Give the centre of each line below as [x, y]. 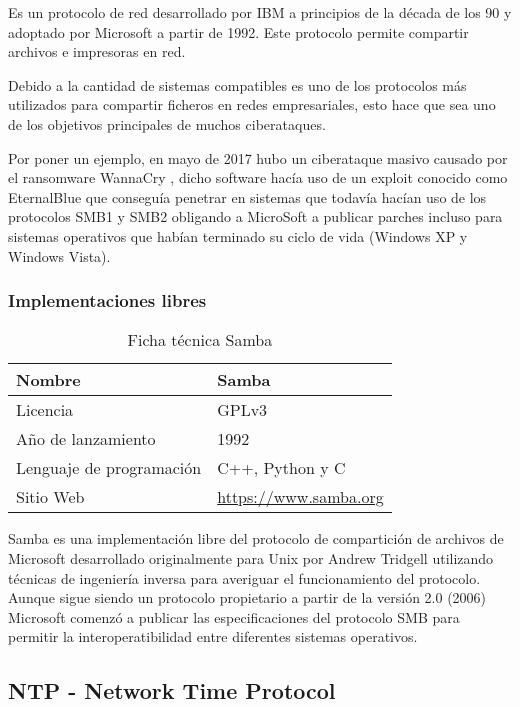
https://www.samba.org [300, 497]
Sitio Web [50, 497]
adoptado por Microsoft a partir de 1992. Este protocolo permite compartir [238, 31]
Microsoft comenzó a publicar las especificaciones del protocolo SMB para [234, 616]
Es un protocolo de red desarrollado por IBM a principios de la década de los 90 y [260, 12]
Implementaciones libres [107, 300]
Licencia [45, 410]
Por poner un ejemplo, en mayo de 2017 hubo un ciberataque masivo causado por [258, 157]
